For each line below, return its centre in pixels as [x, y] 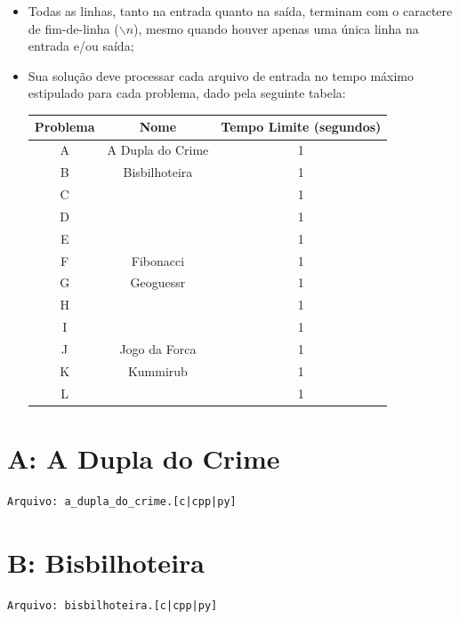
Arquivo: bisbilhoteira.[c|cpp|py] [113, 605]
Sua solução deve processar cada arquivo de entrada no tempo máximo [221, 75]
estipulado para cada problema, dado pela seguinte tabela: [187, 93]
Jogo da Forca [158, 348]
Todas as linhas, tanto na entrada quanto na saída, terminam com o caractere [240, 11]
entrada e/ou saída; [81, 46]
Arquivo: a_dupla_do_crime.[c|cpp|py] [122, 501]
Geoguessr [158, 282]
